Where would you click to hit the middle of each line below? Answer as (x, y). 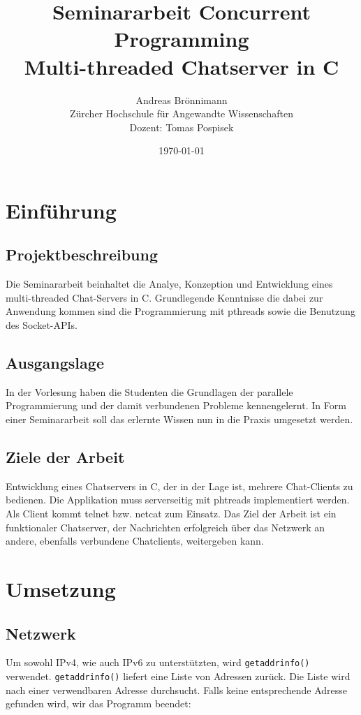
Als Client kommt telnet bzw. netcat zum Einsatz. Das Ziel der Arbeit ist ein (171, 514)
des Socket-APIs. (42, 325)
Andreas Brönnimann (182, 99)
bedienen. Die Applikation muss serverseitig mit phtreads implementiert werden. (178, 500)
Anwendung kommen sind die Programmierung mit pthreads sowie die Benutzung (180, 311)
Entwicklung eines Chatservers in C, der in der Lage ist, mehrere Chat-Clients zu (179, 486)
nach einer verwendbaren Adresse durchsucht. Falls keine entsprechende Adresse (177, 690)
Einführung (61, 210)
